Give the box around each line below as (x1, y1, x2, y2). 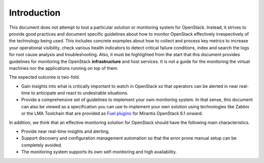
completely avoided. (21, 142, 63, 148)
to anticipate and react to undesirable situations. (31, 90, 129, 96)
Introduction (9, 7, 61, 18)
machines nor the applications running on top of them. (9, 65, 119, 71)
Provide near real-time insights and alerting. (21, 128, 110, 134)
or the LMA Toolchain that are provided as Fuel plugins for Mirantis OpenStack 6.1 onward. (21, 110, 203, 117)
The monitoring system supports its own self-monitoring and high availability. (21, 149, 177, 155)
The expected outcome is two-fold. (9, 74, 80, 80)
